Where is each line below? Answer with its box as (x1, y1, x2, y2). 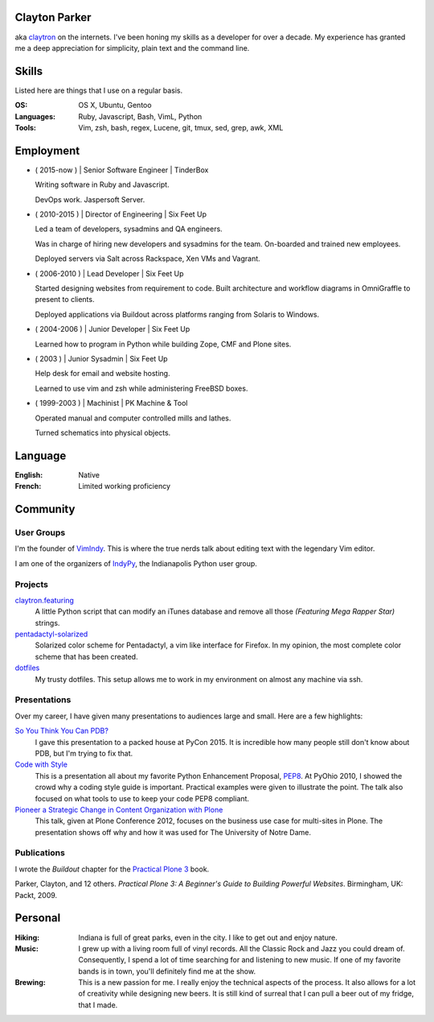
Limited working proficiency (78, 482, 171, 491)
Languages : (14, 111, 56, 121)
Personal (14, 911, 61, 925)
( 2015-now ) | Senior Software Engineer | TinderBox (35, 165, 209, 175)
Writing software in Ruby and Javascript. (35, 180, 170, 189)
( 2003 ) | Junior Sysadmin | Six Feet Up (35, 354, 168, 363)
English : (14, 470, 43, 479)
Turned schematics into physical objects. (35, 428, 171, 437)
